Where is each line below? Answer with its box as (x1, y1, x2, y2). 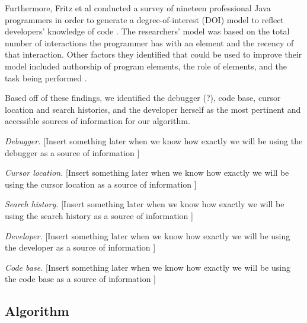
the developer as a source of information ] (5, 241, 156, 254)
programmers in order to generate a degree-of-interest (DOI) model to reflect (5, 13, 284, 26)
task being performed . (5, 71, 87, 84)
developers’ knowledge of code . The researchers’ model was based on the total (5, 25, 290, 37)
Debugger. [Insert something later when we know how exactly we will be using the (5, 134, 303, 147)
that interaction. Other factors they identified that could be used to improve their (5, 48, 302, 61)
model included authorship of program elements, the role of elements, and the (5, 59, 287, 72)
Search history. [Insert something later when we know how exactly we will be (5, 198, 284, 210)
